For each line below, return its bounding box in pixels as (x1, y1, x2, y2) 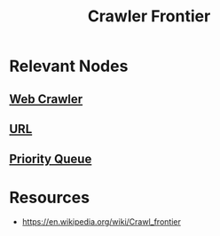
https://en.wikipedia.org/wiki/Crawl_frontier (21, 216, 182, 227)
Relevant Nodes (9, 56, 129, 76)
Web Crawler (9, 91, 83, 106)
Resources (9, 187, 90, 208)
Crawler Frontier (87, 6, 211, 27)
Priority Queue (9, 152, 92, 167)
